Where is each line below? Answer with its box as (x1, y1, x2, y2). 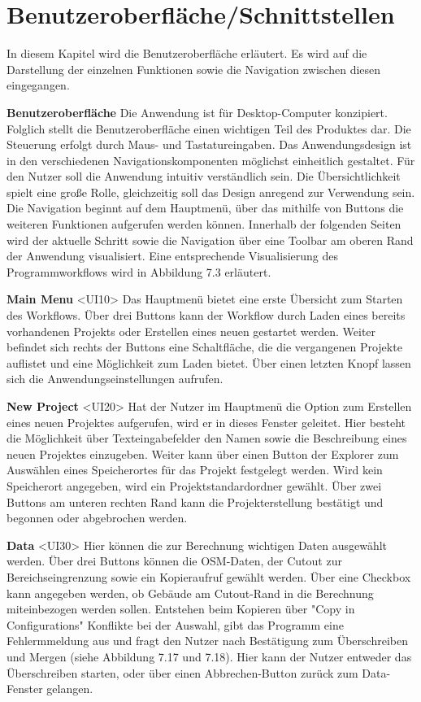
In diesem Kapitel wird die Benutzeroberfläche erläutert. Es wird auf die (7, 45, 367, 62)
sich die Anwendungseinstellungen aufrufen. (7, 370, 224, 387)
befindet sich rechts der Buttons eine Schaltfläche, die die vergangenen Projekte (7, 338, 402, 355)
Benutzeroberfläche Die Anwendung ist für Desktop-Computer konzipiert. (7, 103, 388, 120)
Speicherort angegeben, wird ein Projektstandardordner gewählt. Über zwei (7, 477, 382, 494)
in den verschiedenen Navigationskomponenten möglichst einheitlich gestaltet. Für (7, 151, 415, 168)
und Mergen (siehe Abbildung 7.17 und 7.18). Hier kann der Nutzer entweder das (7, 647, 412, 665)
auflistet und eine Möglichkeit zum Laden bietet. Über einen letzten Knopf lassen (7, 354, 411, 371)
